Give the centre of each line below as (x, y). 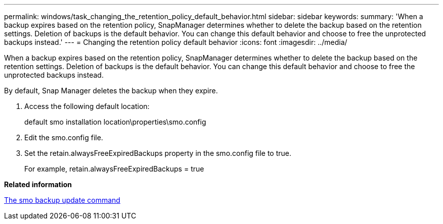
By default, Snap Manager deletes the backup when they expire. (111, 91)
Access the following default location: (87, 106)
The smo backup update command (62, 200)
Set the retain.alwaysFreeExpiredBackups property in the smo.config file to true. (158, 153)
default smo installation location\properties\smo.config (115, 122)
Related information (38, 184)
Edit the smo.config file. (64, 137)
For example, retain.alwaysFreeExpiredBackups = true (114, 169)
